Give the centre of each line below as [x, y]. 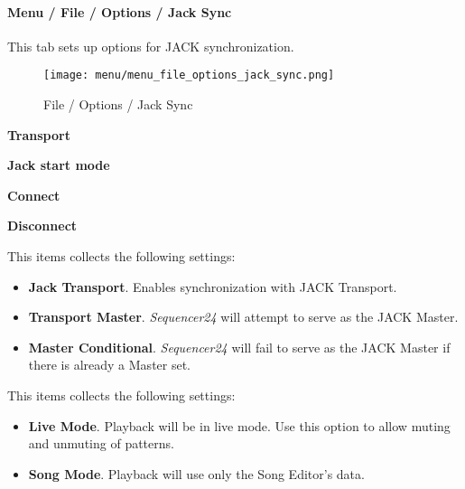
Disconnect [42, 226]
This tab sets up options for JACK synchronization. [151, 46]
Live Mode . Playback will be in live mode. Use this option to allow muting [239, 425]
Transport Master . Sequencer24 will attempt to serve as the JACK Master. [243, 317]
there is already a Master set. [110, 365]
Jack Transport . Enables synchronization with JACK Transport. [213, 286]
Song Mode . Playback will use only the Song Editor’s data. [196, 473]
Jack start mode [59, 165]
